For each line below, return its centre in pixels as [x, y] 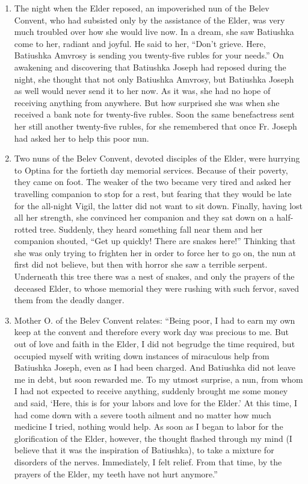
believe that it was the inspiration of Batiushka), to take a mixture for [144, 450]
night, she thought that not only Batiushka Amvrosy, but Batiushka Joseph [154, 79]
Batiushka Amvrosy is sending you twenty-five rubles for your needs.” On [149, 55]
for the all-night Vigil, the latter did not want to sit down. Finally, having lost [159, 205]
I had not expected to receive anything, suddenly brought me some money [151, 391]
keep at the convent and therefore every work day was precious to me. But [152, 332]
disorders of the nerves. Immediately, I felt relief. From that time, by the [148, 461]
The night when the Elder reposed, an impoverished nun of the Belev [142, 8]
